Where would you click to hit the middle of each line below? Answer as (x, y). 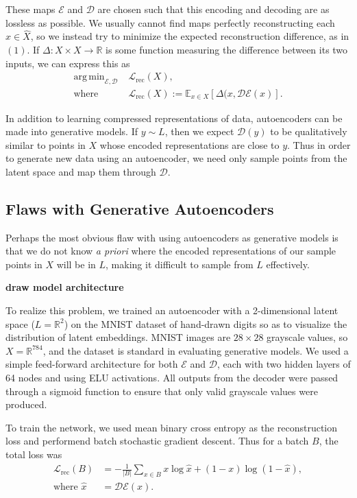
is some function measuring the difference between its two (227, 49)
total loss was (34, 454)
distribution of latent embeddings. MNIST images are (118, 337)
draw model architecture (65, 287)
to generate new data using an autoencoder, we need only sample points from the (176, 158)
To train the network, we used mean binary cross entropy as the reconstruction (172, 427)
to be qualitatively (309, 131)
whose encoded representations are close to (189, 144)
